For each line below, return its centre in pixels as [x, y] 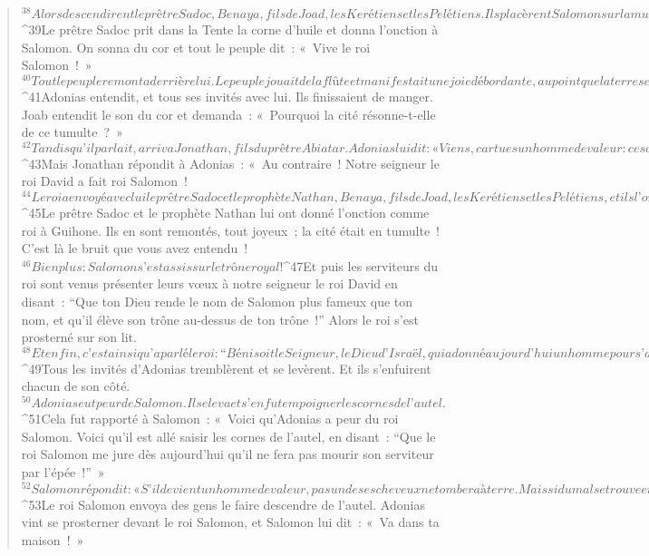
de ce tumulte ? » [72, 132]
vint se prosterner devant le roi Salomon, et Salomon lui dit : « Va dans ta [230, 522]
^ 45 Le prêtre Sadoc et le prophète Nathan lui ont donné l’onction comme [225, 213]
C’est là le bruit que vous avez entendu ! [135, 248]
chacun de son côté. [76, 386]
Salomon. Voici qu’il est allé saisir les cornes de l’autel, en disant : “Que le [228, 436]
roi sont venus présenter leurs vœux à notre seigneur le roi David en [209, 283]
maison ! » [53, 539]
